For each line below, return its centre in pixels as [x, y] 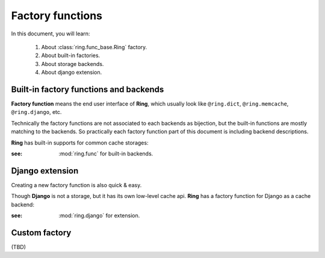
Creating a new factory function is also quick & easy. [76, 185]
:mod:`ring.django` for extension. [99, 215]
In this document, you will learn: [51, 34]
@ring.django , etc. [36, 112]
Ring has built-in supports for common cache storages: [80, 142]
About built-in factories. [71, 55]
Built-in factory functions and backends [88, 89]
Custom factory [41, 232]
